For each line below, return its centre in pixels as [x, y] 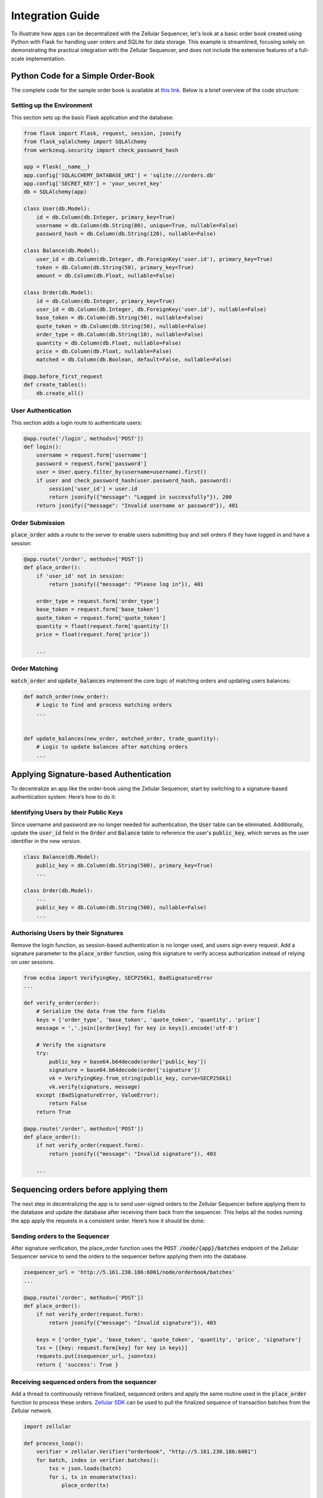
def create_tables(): [55, 385]
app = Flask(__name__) [57, 167]
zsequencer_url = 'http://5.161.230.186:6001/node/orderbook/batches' [129, 1272]
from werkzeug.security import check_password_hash [101, 150]
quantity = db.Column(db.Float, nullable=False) [109, 343]
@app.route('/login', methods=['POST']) [83, 438]
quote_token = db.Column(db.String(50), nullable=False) [121, 326]
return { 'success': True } [77, 1364]
